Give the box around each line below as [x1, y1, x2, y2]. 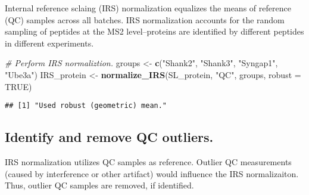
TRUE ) [5, 80, 32, 92]
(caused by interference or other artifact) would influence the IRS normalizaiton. [5, 167, 299, 179]
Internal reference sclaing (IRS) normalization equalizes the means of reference [5, 2, 291, 14]
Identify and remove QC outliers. [5, 128, 214, 146]
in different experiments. [5, 36, 94, 49]
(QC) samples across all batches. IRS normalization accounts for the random [5, 13, 285, 26]
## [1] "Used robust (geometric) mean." [5, 101, 167, 110]
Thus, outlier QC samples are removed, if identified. [5, 179, 194, 191]
